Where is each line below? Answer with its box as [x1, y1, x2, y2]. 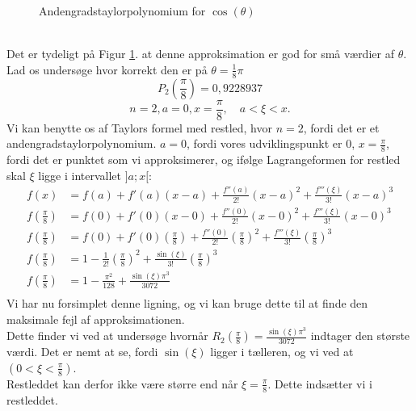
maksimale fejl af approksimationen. [6, 310, 185, 327]
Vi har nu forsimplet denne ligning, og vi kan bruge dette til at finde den [6, 294, 368, 311]
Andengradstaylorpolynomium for [39, 2, 206, 19]
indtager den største [310, 327, 410, 344]
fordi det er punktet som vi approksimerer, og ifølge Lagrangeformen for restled [6, 151, 401, 168]
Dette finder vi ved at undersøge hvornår [6, 327, 208, 344]
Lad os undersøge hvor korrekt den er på [6, 61, 208, 78]
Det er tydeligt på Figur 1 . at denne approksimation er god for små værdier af [6, 45, 394, 62]
